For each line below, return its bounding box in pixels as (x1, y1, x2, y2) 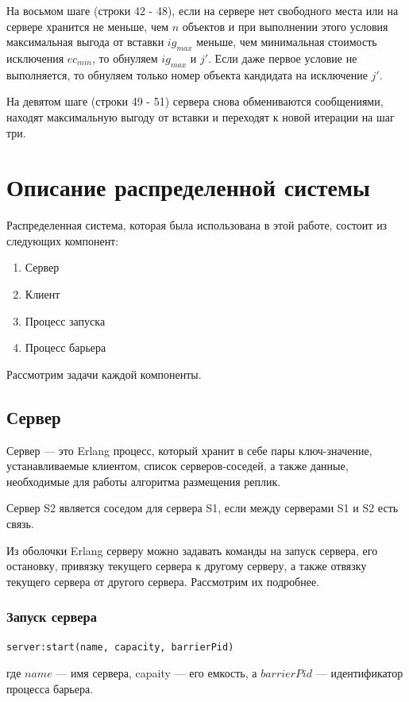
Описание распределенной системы (6, 171, 370, 203)
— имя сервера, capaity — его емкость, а (56, 665, 257, 681)
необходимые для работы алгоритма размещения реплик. (6, 472, 281, 489)
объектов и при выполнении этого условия (182, 17, 388, 34)
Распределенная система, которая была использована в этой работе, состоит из (6, 217, 388, 233)
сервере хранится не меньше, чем (6, 17, 168, 34)
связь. (6, 515, 34, 532)
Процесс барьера (25, 339, 106, 356)
